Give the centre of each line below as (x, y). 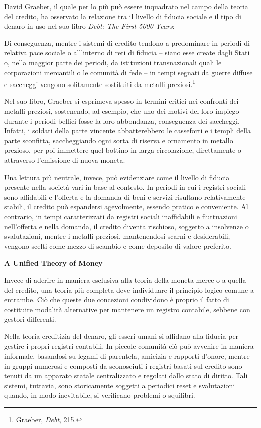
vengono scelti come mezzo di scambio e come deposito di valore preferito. (118, 246)
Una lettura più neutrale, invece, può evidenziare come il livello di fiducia (117, 177)
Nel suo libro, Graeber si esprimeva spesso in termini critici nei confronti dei (121, 101)
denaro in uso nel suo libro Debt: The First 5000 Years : (89, 26)
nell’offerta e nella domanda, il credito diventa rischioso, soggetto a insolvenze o (126, 226)
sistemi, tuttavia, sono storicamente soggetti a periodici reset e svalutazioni (120, 385)
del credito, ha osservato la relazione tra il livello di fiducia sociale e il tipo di (123, 16)
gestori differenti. (30, 319)
